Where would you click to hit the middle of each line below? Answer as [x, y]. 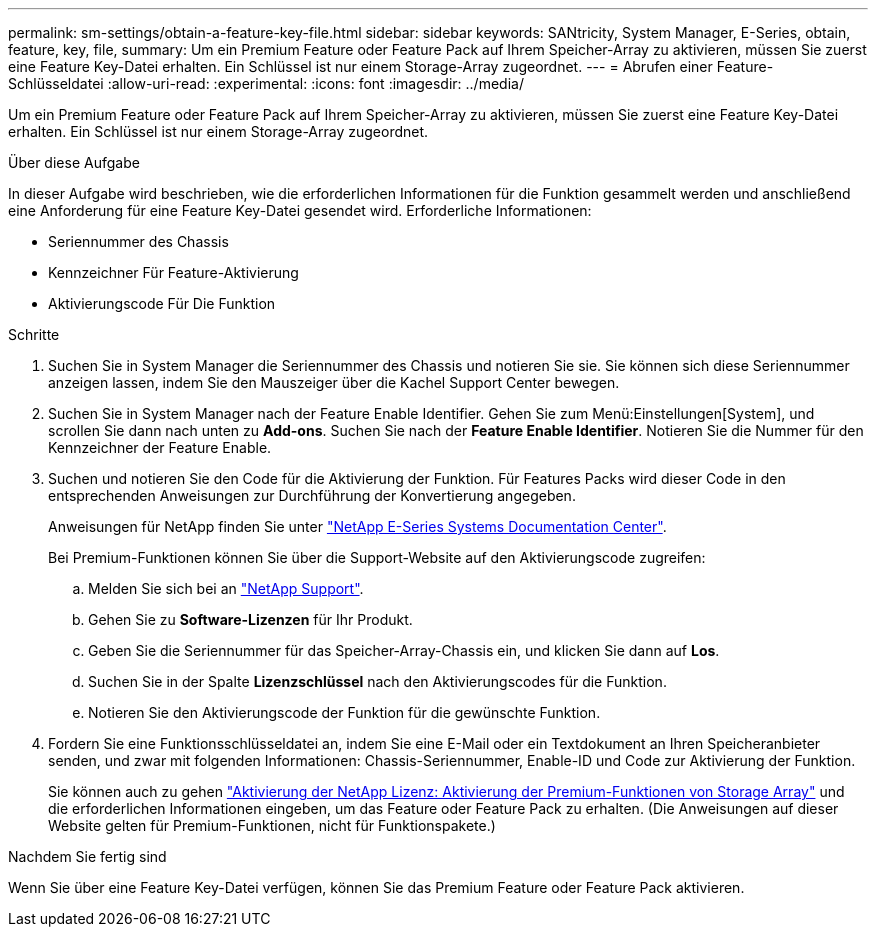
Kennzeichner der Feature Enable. [160, 447]
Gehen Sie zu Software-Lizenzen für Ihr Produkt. [250, 619]
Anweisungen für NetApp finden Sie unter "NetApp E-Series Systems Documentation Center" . [357, 526]
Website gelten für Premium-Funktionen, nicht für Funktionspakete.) [272, 825]
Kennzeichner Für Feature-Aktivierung [173, 272]
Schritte [34, 334]
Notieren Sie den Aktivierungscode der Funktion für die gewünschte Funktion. [344, 712]
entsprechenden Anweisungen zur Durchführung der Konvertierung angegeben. [312, 495]
